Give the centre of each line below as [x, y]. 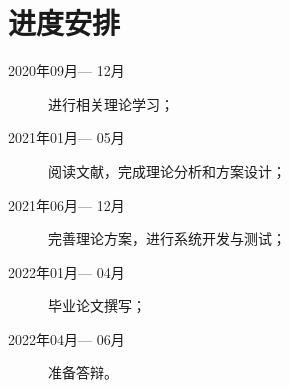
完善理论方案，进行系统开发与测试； [167, 238]
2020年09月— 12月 [66, 70]
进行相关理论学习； [111, 103]
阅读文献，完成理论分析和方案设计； [167, 170]
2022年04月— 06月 [66, 338]
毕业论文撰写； [97, 305]
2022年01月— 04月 [66, 271]
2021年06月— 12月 [66, 204]
